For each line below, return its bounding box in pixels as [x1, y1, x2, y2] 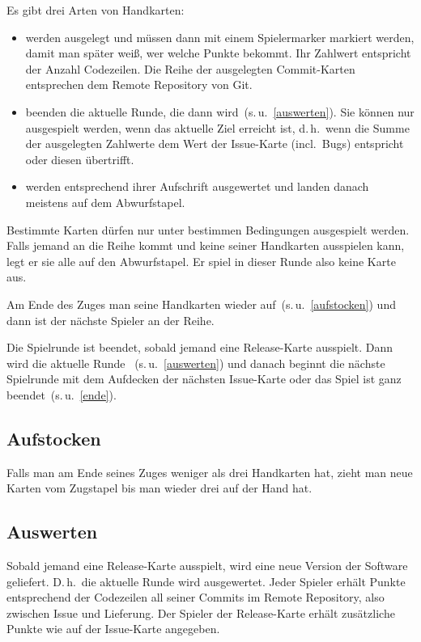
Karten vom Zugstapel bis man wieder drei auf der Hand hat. [6, 479, 313, 496]
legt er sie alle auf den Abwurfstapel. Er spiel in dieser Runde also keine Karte [6, 252, 396, 269]
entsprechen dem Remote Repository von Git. [25, 76, 253, 93]
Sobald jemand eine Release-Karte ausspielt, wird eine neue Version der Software [6, 557, 408, 574]
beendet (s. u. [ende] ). [6, 386, 117, 403]
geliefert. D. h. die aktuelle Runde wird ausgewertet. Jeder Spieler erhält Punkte [6, 572, 406, 589]
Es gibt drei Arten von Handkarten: [6, 2, 185, 18]
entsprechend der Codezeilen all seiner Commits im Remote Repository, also [6, 589, 385, 606]
